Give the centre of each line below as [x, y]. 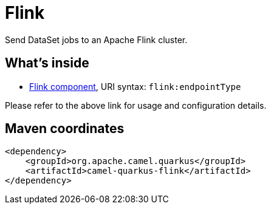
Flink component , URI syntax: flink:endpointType [135, 86]
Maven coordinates [65, 129]
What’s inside [47, 63]
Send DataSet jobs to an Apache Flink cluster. [96, 39]
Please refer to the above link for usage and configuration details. [136, 105]
